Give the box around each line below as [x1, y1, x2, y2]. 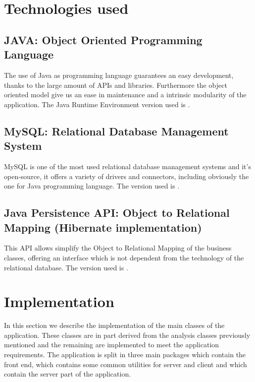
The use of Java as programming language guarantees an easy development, [4, 69, 234, 80]
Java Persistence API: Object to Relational [4, 205, 230, 220]
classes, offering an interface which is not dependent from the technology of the [4, 252, 244, 262]
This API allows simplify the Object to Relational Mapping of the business [4, 243, 232, 253]
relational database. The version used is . [4, 262, 128, 272]
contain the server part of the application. [4, 369, 131, 379]
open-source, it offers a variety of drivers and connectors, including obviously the [4, 171, 249, 181]
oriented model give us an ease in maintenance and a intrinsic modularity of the [4, 89, 247, 100]
